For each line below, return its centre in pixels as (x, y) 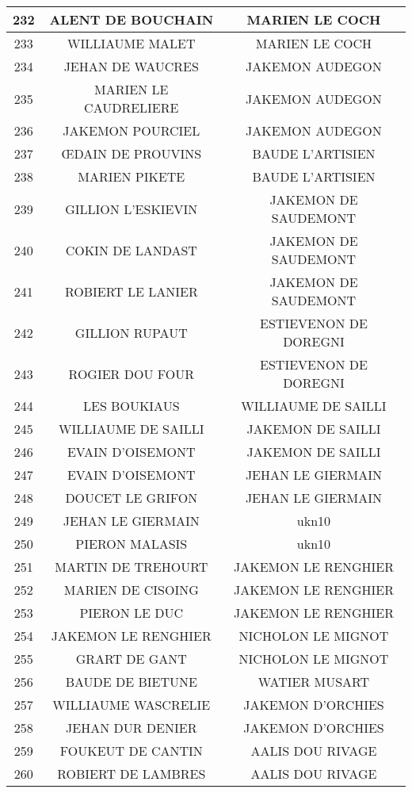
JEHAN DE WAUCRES (131, 66)
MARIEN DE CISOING (131, 590)
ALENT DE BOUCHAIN (132, 19)
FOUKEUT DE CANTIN (131, 751)
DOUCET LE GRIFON (132, 498)
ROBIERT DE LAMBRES (132, 774)
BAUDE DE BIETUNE (131, 682)
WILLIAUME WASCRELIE (132, 705)
